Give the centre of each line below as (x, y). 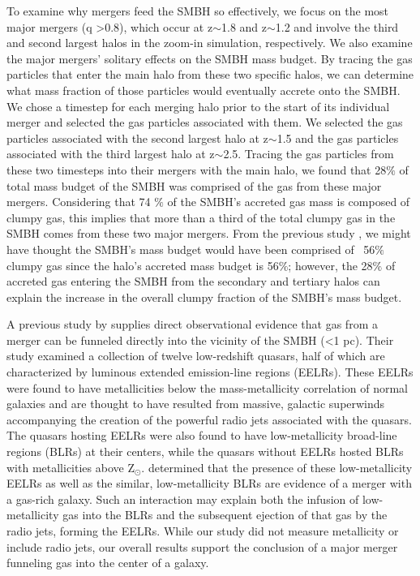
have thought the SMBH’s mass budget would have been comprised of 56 (191, 249)
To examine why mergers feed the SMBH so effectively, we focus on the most (198, 11)
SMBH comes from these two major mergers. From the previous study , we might (209, 233)
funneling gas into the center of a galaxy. (108, 563)
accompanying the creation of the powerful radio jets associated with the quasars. (209, 419)
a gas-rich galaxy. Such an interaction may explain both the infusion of (183, 499)
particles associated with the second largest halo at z (137, 138)
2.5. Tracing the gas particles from (309, 154)
